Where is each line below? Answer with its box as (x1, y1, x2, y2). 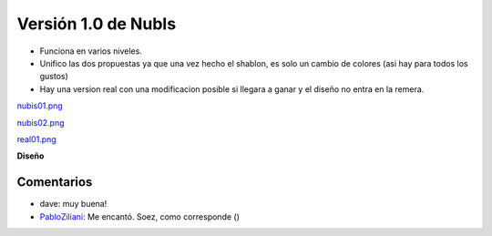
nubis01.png (16, 100, 63, 111)
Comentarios (16, 174, 93, 190)
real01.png (16, 133, 56, 145)
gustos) (39, 71, 68, 82)
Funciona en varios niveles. (39, 46, 143, 56)
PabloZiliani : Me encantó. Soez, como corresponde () (39, 210, 241, 222)
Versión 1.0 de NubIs (16, 14, 177, 34)
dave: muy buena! (39, 199, 108, 210)
